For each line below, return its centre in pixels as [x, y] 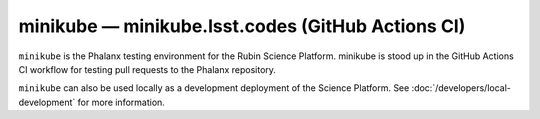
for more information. [121, 102]
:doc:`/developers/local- [461, 88]
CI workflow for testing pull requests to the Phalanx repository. [147, 69]
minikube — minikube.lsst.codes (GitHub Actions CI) [242, 26]
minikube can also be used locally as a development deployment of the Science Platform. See [214, 88]
